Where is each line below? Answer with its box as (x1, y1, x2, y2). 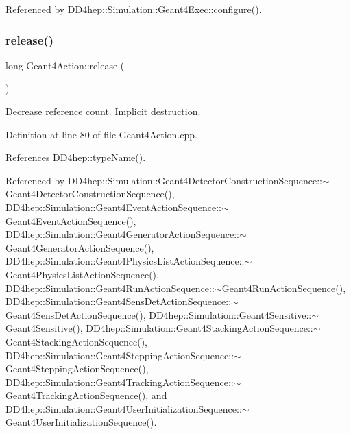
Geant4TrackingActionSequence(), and (5, 388, 167, 402)
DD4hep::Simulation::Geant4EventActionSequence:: (5, 200, 221, 214)
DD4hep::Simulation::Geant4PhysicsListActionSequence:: (5, 254, 245, 268)
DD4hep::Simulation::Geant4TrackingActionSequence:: (5, 374, 234, 389)
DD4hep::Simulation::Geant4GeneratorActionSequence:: (5, 227, 239, 241)
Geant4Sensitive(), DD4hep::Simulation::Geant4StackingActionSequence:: (5, 321, 313, 335)
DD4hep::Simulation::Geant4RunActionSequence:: (5, 280, 215, 295)
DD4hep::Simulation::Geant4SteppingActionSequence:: (5, 348, 234, 362)
